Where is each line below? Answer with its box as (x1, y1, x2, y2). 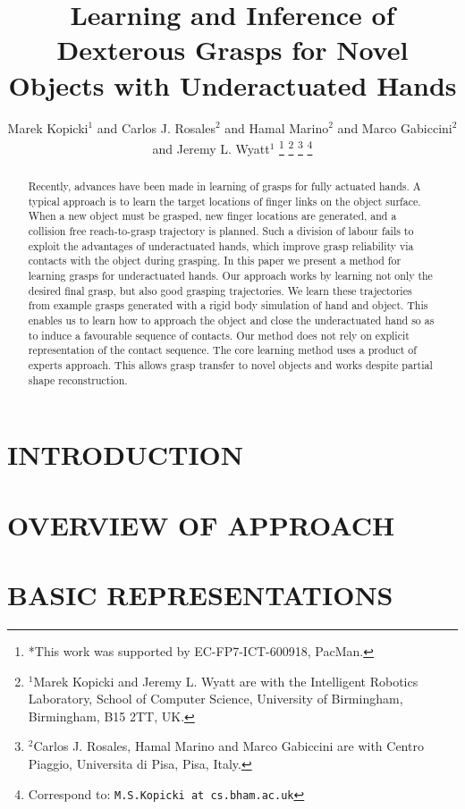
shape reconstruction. (28, 372, 128, 387)
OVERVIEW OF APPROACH (7, 506, 395, 543)
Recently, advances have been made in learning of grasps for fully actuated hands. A (28, 179, 421, 194)
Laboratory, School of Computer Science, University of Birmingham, (28, 689, 403, 708)
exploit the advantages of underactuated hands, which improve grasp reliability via (28, 238, 414, 253)
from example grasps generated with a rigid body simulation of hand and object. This (28, 298, 428, 313)
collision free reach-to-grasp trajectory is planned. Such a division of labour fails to (28, 223, 414, 239)
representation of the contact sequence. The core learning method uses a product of (28, 342, 417, 358)
